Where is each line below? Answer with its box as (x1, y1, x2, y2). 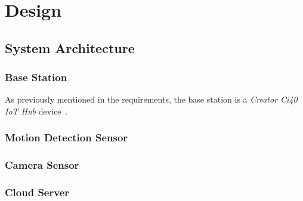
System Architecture (5, 38, 135, 57)
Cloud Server (5, 185, 70, 200)
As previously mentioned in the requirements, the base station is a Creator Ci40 (5, 93, 298, 106)
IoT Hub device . (5, 104, 68, 117)
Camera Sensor (5, 157, 79, 172)
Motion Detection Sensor (5, 130, 128, 145)
